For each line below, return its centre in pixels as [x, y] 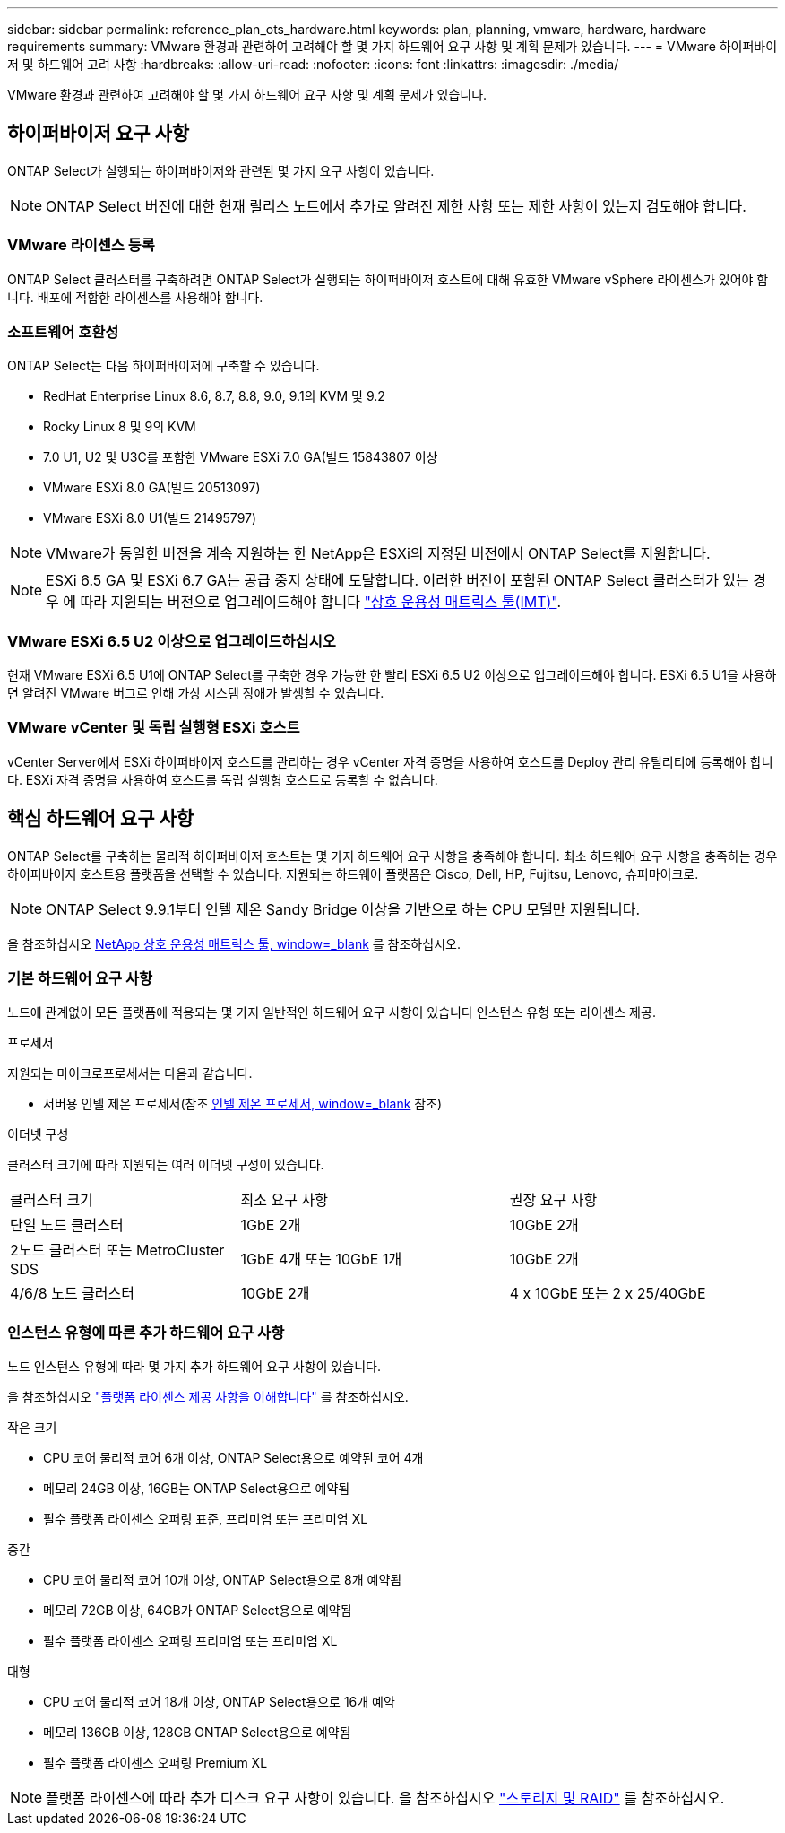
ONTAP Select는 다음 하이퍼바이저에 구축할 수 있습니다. [164, 366]
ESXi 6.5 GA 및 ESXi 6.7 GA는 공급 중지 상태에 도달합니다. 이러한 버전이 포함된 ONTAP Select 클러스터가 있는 [397, 581]
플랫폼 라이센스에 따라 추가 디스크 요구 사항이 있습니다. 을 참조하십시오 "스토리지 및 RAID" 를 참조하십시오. [385, 1798]
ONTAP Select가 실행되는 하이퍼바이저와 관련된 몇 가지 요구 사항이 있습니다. [221, 170]
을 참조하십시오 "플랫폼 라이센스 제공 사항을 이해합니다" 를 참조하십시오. [208, 1397]
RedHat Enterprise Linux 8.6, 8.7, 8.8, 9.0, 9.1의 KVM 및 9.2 [214, 396]
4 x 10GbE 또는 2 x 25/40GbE [608, 1294]
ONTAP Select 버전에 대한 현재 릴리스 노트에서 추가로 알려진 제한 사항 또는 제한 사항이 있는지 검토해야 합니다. [396, 206]
